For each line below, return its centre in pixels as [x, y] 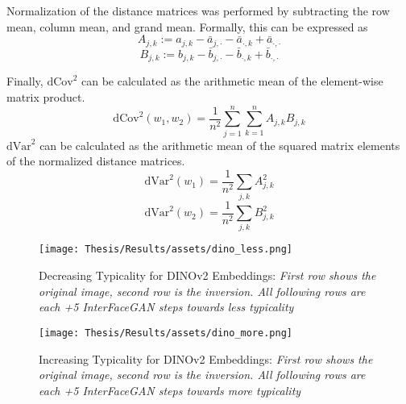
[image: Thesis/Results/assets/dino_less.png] [166, 250]
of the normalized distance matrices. [96, 161]
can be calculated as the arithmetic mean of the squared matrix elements [220, 145]
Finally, [25, 81]
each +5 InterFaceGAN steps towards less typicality [166, 307]
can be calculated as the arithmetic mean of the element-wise [232, 81]
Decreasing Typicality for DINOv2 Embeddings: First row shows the [207, 275]
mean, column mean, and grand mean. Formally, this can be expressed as [187, 26]
